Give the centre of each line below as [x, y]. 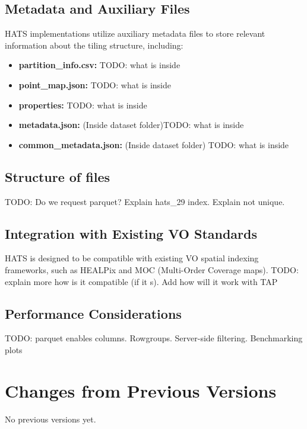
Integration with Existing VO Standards [131, 233]
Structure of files [57, 176]
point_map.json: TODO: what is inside [95, 84]
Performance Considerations [93, 313]
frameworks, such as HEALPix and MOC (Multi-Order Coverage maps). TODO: [152, 269]
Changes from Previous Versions [141, 390]
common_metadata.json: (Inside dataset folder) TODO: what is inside [154, 144]
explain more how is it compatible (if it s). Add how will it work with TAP [141, 281]
